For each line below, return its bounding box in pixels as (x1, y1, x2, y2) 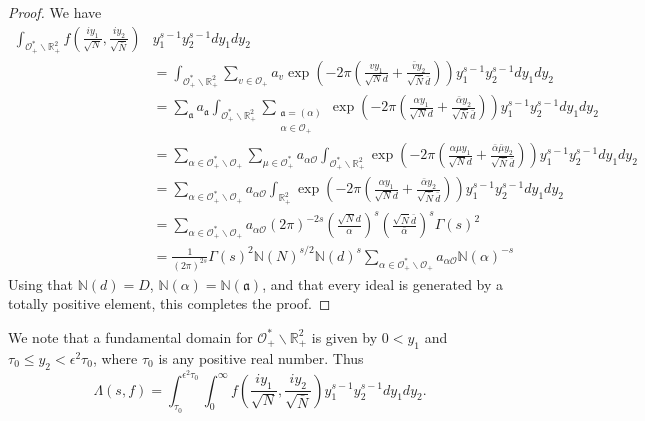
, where (92, 347, 138, 368)
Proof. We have (8, 2, 102, 22)
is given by (311, 326, 378, 347)
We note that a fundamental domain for (8, 326, 253, 347)
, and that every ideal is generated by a (262, 273, 504, 294)
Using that (8, 273, 74, 294)
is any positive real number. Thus (158, 347, 364, 368)
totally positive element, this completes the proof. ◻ (8, 293, 331, 314)
